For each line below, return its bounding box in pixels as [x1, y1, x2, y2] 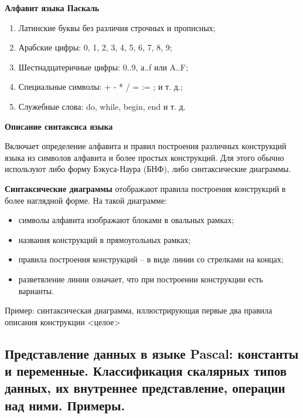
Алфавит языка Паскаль [5, 2, 100, 14]
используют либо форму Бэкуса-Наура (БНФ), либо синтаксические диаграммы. [5, 163, 291, 175]
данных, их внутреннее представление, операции [5, 379, 285, 397]
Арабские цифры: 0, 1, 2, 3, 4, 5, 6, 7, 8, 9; [18, 41, 172, 53]
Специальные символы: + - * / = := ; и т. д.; [18, 80, 183, 93]
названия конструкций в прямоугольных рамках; [18, 233, 191, 245]
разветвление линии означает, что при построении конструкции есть [18, 272, 263, 285]
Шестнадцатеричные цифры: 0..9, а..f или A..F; [18, 60, 188, 73]
